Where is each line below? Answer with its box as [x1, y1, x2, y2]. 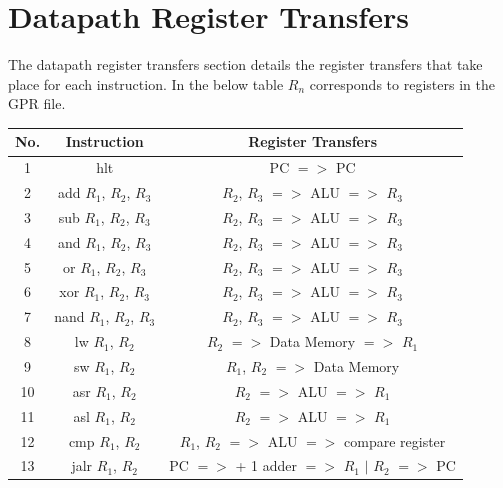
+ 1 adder [235, 455, 298, 476]
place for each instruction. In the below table [8, 73, 284, 94]
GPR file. [8, 93, 66, 114]
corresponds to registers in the [309, 73, 495, 94]
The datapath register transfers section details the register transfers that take [8, 54, 483, 75]
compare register [344, 430, 446, 451]
